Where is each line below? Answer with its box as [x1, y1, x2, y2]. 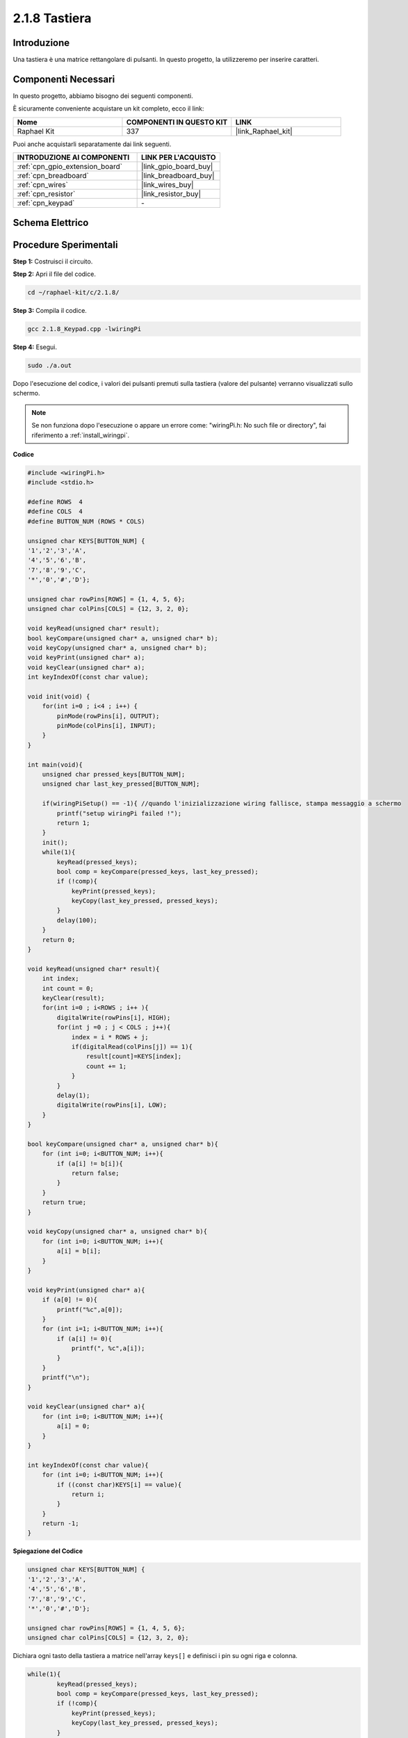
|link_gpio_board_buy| [141, 162, 213, 172]
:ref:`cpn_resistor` [17, 189, 76, 199]
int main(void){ [27, 761, 83, 768]
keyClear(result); [42, 994, 105, 1002]
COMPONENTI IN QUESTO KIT [126, 117, 228, 127]
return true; [42, 1199, 87, 1206]
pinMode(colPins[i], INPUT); [56, 722, 156, 730]
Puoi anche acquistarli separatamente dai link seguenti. [13, 140, 172, 148]
